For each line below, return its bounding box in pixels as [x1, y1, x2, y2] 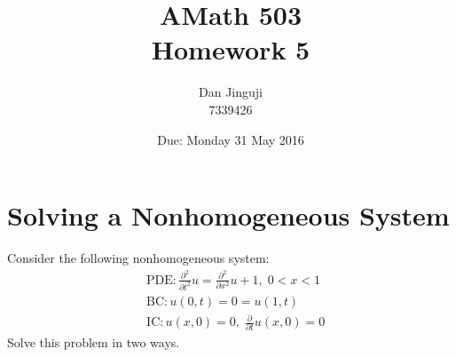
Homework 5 [151, 31, 311, 67]
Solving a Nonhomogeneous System [7, 197, 450, 234]
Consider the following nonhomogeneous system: [7, 249, 270, 267]
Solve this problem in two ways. [7, 332, 180, 351]
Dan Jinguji [199, 83, 263, 101]
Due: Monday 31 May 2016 [157, 130, 304, 148]
